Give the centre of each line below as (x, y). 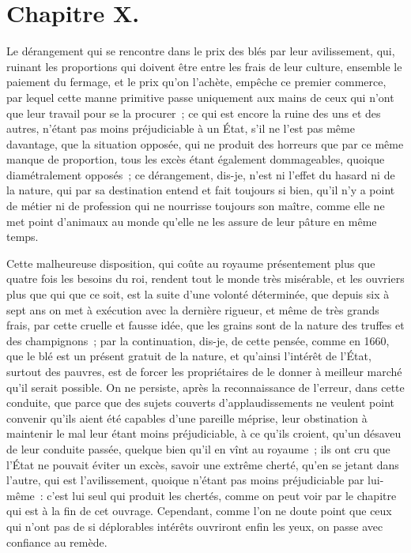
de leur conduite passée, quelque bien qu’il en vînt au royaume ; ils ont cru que (198, 448)
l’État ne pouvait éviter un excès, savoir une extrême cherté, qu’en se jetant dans (203, 464)
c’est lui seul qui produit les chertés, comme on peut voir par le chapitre (222, 495)
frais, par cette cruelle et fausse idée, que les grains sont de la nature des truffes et (205, 325)
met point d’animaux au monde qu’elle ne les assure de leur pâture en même (192, 221)
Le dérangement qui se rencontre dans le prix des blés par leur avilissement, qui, (201, 51)
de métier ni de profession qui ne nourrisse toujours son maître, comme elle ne (196, 206)
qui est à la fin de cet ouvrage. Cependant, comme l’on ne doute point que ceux (199, 511)
